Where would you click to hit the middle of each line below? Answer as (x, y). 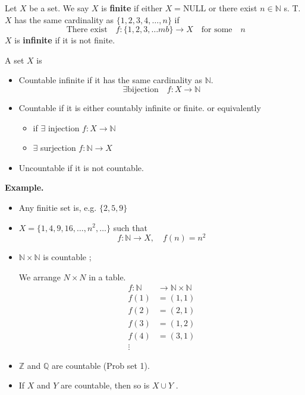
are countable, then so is (105, 385)
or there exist (233, 8)
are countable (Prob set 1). (101, 365)
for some (217, 30)
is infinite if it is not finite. (65, 40)
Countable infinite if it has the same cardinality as (111, 80)
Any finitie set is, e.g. (58, 207)
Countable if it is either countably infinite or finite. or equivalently (140, 107)
